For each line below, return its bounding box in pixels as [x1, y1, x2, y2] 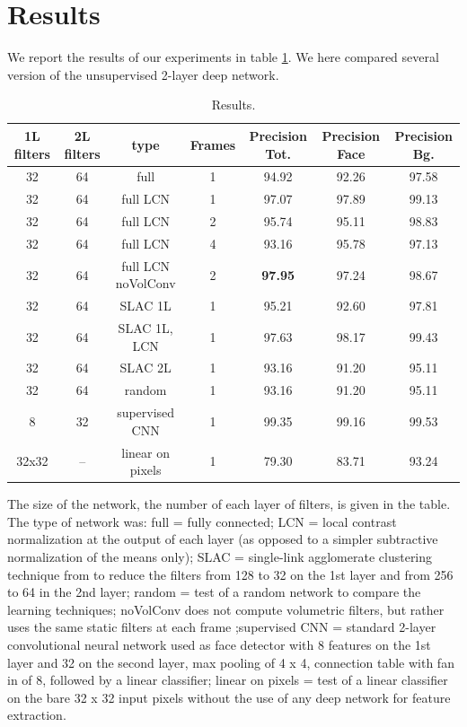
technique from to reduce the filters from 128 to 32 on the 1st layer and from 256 [7, 565, 454, 583]
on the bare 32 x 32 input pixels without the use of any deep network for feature [7, 688, 451, 706]
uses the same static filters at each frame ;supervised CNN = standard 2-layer [7, 618, 436, 636]
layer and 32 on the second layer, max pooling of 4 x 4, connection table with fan [7, 653, 454, 671]
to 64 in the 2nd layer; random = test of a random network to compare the [7, 582, 421, 601]
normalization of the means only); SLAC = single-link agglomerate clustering [7, 547, 433, 566]
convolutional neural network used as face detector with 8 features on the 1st [7, 635, 431, 653]
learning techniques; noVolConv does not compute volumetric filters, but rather [7, 600, 445, 618]
